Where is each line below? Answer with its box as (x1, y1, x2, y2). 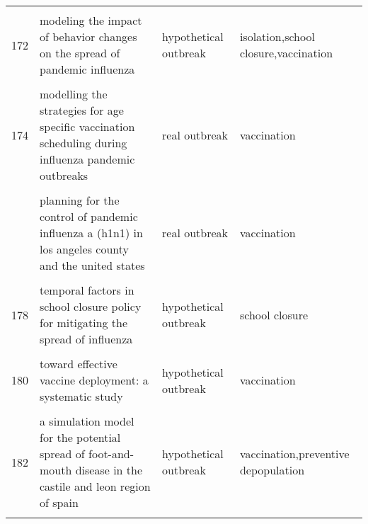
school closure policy (40, 298, 142, 314)
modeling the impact (40, 12, 142, 28)
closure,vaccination (239, 45, 333, 61)
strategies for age (40, 102, 124, 118)
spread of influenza (40, 331, 133, 347)
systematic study (40, 388, 123, 404)
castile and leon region (40, 478, 151, 494)
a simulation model (40, 413, 134, 429)
